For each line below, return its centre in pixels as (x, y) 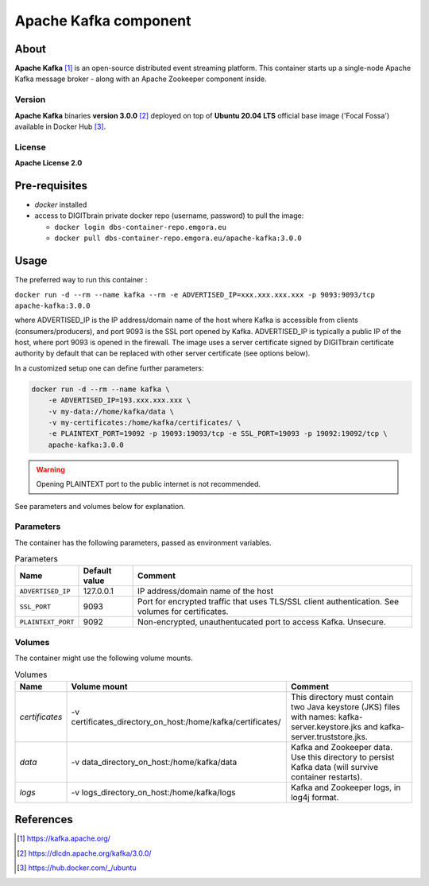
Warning (50, 469)
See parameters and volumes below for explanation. (100, 506)
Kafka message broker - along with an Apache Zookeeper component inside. (141, 79)
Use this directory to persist (342, 757)
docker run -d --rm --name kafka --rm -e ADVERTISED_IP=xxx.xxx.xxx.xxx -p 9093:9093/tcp (195, 295)
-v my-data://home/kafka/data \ (111, 411)
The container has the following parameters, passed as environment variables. (143, 542)
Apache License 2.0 (48, 163)
